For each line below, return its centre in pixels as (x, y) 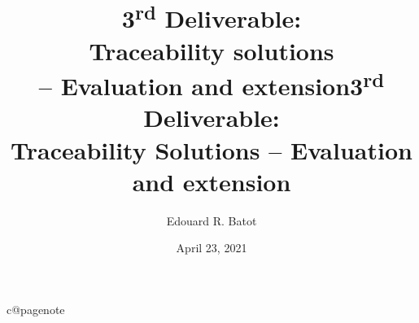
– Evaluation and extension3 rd (212, 84)
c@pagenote (36, 309)
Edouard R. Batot (212, 220)
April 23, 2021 (212, 248)
